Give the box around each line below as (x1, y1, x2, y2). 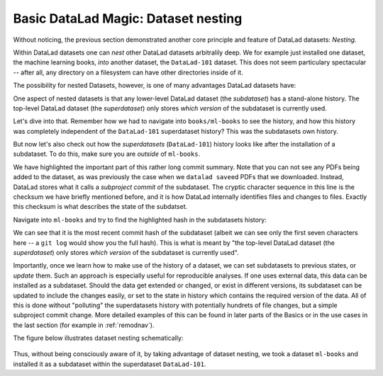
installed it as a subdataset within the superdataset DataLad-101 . (13, 360, 206, 368)
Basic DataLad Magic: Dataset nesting (13, 11, 243, 26)
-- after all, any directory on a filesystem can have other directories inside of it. (13, 68, 244, 76)
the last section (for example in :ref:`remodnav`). (13, 321, 155, 329)
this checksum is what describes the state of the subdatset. (13, 203, 188, 211)
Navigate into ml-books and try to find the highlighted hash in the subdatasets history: (13, 215, 267, 224)
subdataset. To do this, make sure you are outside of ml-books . (13, 149, 201, 159)
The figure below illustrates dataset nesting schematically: (13, 334, 184, 343)
